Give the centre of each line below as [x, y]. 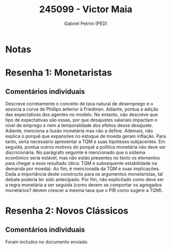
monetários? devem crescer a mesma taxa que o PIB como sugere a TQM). [84, 190]
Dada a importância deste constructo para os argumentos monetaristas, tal [84, 174]
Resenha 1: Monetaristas [59, 73]
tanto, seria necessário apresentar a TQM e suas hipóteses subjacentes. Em [85, 142]
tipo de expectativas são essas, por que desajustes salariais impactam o [81, 120]
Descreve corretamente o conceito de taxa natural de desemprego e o [79, 103]
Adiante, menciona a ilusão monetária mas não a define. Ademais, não [79, 130]
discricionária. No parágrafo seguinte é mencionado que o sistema [75, 152]
